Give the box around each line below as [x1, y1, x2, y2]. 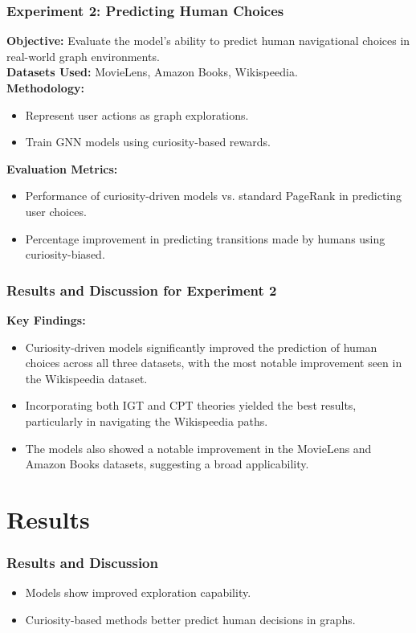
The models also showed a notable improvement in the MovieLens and [25, 439, 372, 456]
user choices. [25, 202, 87, 219]
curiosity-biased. [25, 246, 105, 263]
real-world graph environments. [6, 47, 160, 64]
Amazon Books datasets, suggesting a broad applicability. [25, 455, 309, 472]
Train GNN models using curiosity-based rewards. [25, 133, 271, 150]
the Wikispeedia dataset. [25, 370, 148, 386]
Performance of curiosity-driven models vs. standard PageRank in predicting [25, 187, 402, 204]
